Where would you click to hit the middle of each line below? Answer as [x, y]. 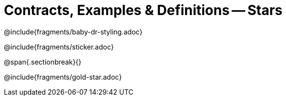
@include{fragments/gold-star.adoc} [63, 77]
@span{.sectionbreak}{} [43, 62]
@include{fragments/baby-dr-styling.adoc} [73, 32]
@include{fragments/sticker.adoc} [59, 47]
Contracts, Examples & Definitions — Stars [143, 10]
